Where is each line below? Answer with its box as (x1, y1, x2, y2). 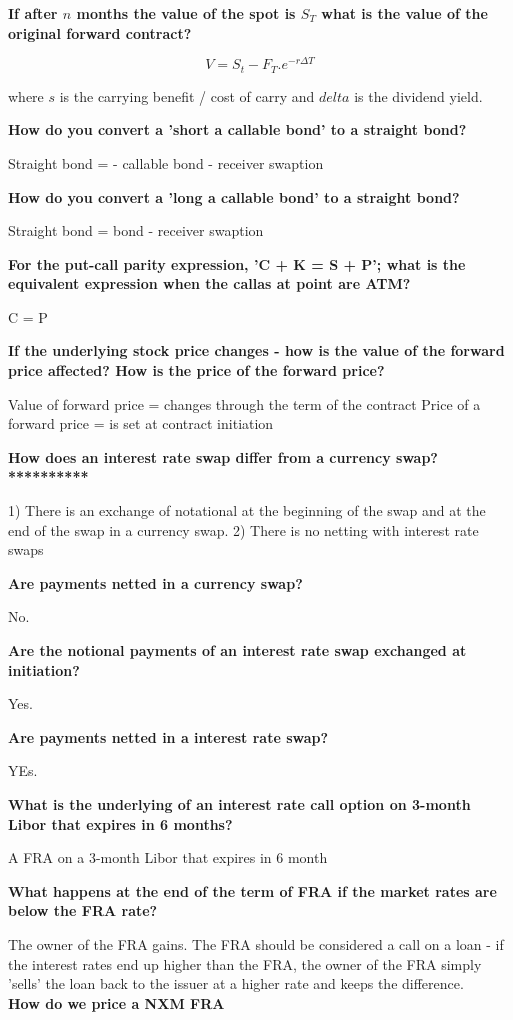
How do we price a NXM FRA (8, 992, 225, 1013)
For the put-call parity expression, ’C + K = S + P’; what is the (8, 253, 466, 274)
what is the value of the (321, 3, 488, 23)
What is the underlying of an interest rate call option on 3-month (8, 793, 471, 814)
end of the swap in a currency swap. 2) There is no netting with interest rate (8, 519, 479, 540)
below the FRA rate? (8, 900, 158, 921)
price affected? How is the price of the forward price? (8, 360, 385, 381)
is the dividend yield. (354, 85, 483, 106)
